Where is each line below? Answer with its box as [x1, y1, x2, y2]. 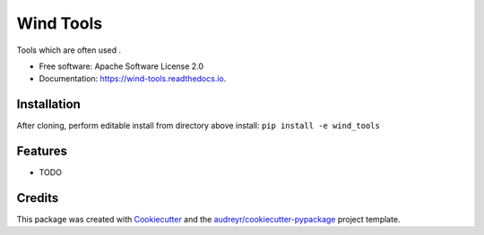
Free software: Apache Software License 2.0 [39, 61, 204, 71]
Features [16, 144, 67, 159]
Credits [16, 190, 59, 206]
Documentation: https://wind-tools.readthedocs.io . [39, 73, 227, 84]
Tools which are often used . [16, 45, 122, 55]
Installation [16, 97, 81, 112]
